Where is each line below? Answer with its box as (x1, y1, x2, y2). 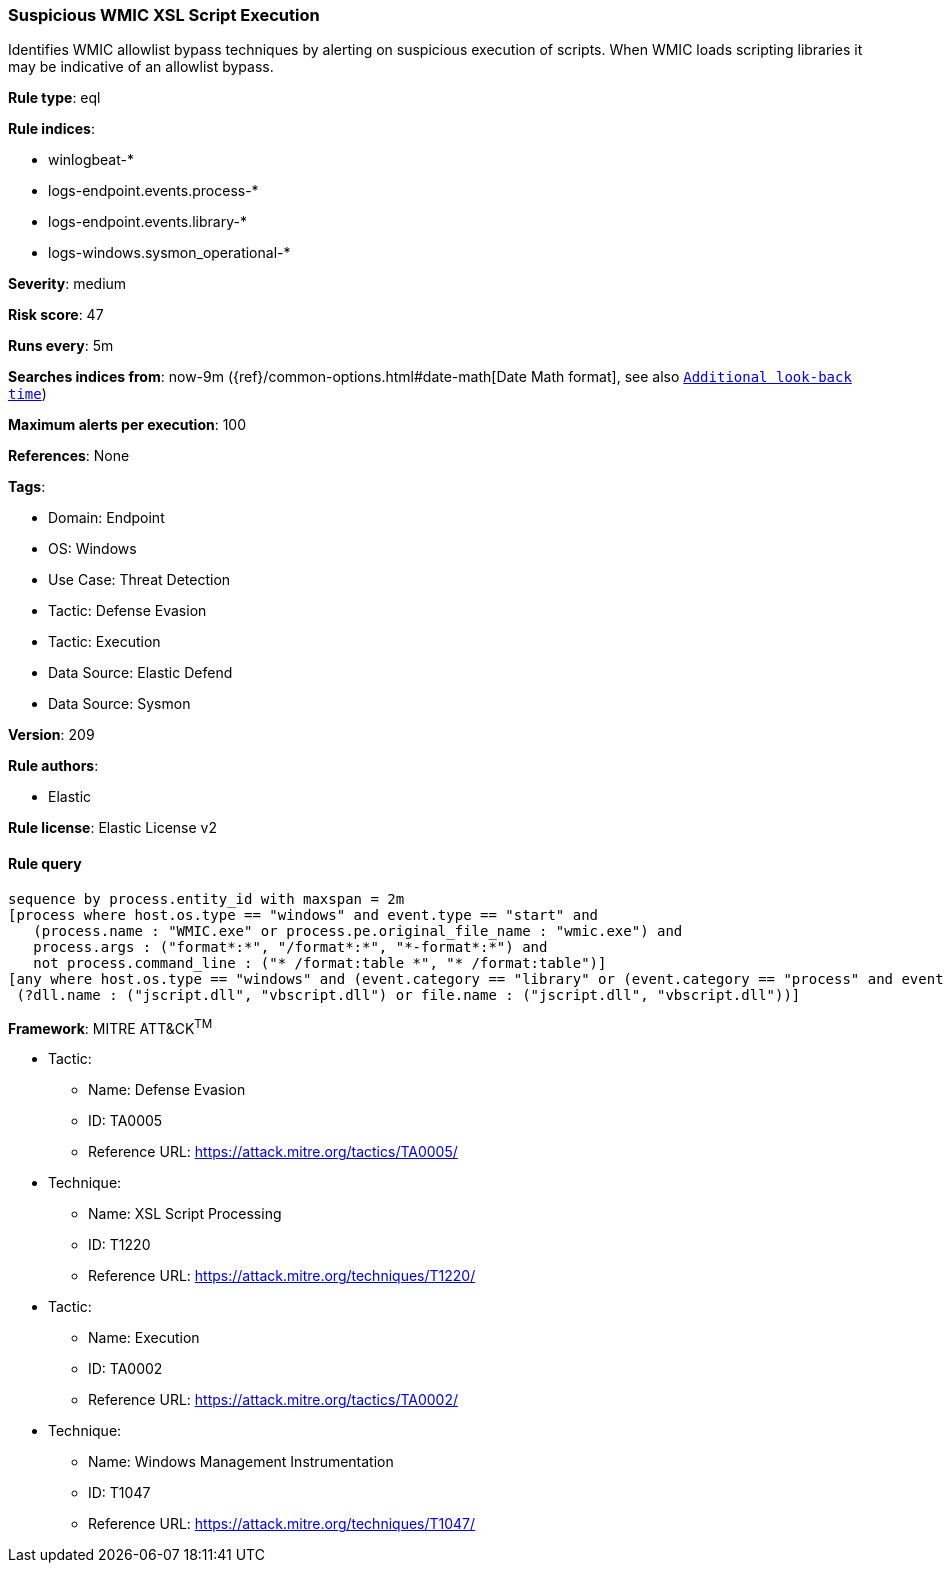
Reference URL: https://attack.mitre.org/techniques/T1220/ (88, 1267, 476, 1285)
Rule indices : (8, 120, 95, 138)
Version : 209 (8, 726, 95, 744)
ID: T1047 (88, 1484, 151, 1502)
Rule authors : (8, 757, 99, 775)
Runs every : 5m (8, 337, 114, 355)
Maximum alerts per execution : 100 (8, 416, 247, 434)
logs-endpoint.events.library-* (48, 213, 247, 231)
